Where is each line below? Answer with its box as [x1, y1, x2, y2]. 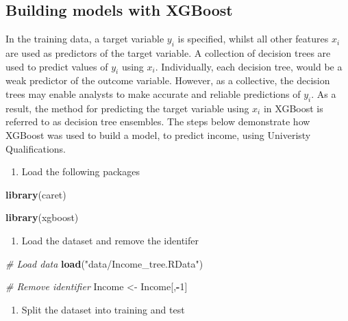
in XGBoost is [263, 101, 323, 115]
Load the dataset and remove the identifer [21, 233, 199, 247]
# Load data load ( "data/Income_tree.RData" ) [5, 256, 203, 270]
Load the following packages [21, 164, 140, 179]
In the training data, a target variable [5, 31, 164, 46]
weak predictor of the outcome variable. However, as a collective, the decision [5, 73, 330, 88]
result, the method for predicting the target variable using [5, 101, 249, 115]
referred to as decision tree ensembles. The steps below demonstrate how [5, 114, 310, 129]
